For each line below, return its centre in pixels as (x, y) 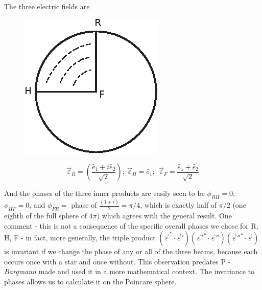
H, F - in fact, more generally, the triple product (80, 238)
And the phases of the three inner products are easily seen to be (104, 193)
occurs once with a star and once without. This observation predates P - (117, 261)
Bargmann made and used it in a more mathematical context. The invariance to (129, 271)
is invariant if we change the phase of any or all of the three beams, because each (131, 251)
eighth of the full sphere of (45, 216)
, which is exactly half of (178, 205)
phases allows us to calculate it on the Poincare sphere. (90, 282)
